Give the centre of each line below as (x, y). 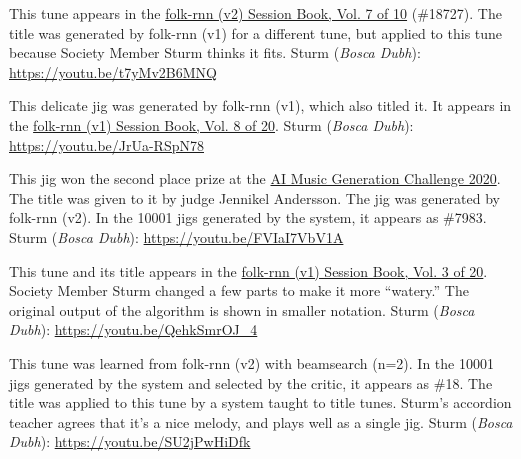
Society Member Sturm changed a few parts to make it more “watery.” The (239, 290)
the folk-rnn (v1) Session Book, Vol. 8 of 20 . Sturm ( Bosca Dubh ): (211, 124)
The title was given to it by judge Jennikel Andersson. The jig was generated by (254, 197)
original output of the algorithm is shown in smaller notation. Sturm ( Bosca (242, 309)
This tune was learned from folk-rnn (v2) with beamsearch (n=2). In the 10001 (251, 362)
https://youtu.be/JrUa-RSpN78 (106, 144)
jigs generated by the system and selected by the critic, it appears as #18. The (251, 382)
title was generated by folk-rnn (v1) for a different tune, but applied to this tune (256, 32)
